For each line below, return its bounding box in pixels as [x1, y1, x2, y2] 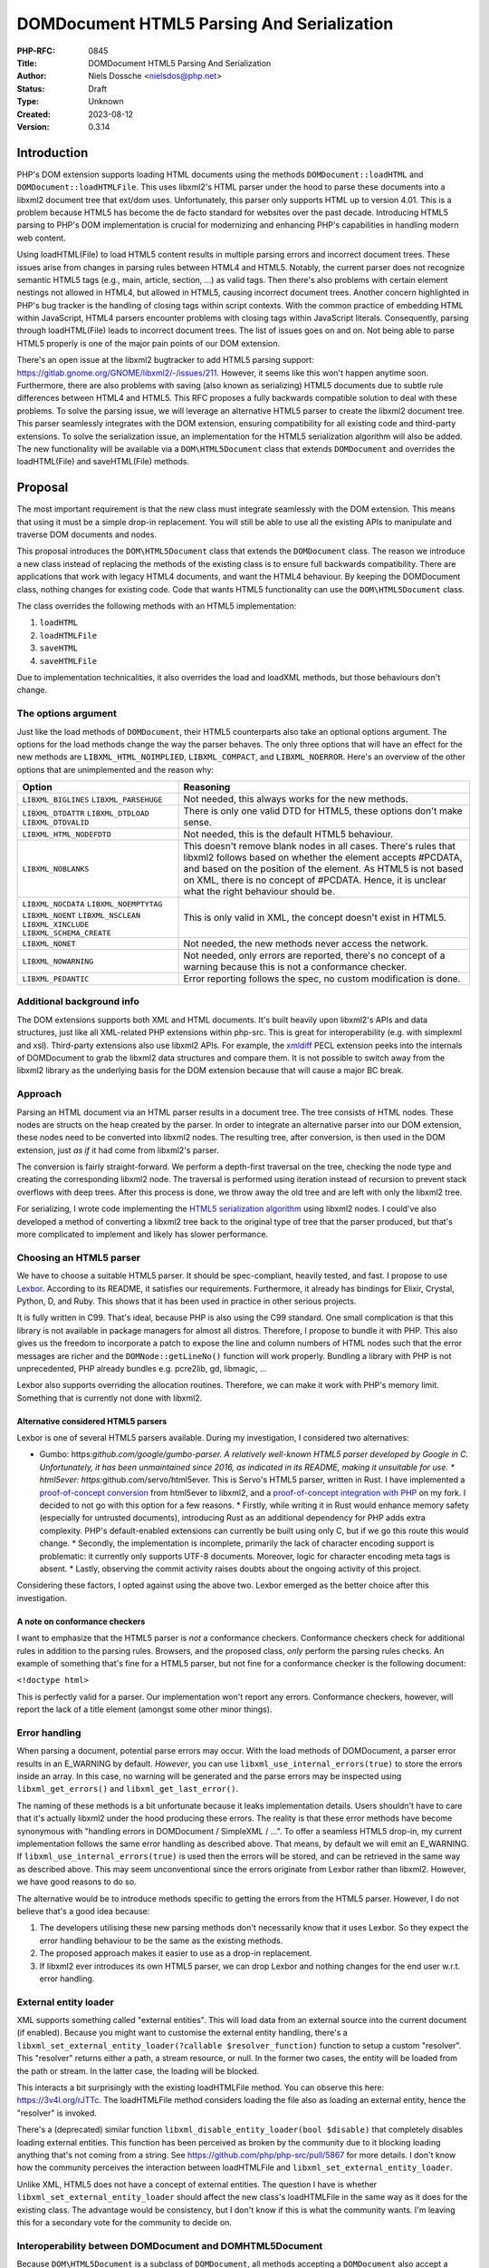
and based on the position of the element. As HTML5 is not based [183, 863, 464, 875]
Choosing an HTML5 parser [16, 1251, 140, 1264]
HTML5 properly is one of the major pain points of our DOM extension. [16, 337, 281, 348]
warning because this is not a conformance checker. [183, 961, 407, 973]
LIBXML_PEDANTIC [22, 973, 90, 983]
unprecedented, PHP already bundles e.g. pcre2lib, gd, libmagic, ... [16, 1363, 267, 1374]
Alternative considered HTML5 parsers [16, 1415, 168, 1426]
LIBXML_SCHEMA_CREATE [22, 928, 112, 938]
